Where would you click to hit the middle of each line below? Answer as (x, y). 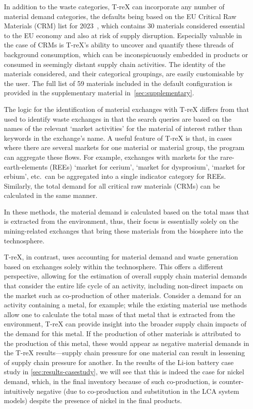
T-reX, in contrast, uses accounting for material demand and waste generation (121, 257)
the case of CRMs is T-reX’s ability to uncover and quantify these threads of (119, 45)
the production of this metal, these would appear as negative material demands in (127, 343)
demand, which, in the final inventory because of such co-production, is (110, 381)
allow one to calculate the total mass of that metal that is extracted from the (120, 314)
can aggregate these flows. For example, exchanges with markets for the (111, 157)
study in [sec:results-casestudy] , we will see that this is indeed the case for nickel (124, 372)
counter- (231, 381)
